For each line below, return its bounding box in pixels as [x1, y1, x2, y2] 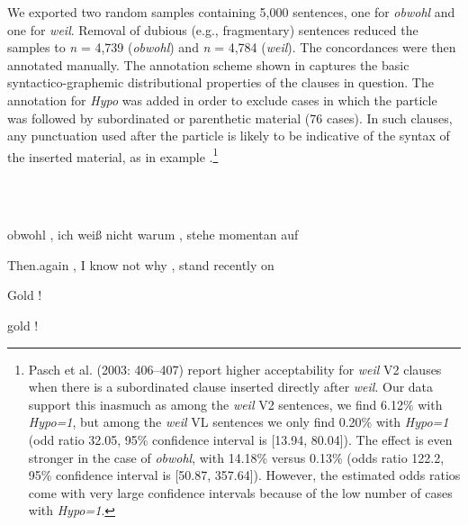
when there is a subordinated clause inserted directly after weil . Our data [28, 377, 434, 396]
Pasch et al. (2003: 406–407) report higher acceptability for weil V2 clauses [28, 359, 442, 378]
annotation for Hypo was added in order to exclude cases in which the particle [7, 90, 437, 109]
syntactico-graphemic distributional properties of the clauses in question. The [7, 73, 434, 92]
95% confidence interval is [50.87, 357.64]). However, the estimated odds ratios [28, 466, 461, 484]
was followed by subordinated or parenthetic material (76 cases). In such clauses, [7, 108, 453, 127]
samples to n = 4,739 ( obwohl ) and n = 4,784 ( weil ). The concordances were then [7, 38, 456, 57]
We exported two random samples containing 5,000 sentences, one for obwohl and [7, 3, 455, 21]
